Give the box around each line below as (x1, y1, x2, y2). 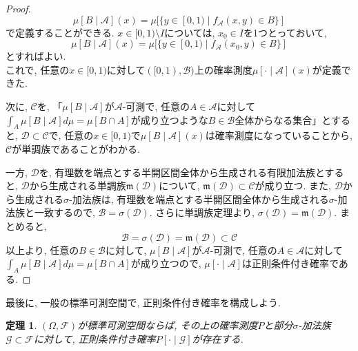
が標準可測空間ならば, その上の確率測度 (77, 318, 258, 332)
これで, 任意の (6, 62, 70, 76)
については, (164, 25, 215, 39)
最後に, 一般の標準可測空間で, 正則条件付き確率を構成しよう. (6, 295, 281, 309)
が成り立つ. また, (255, 178, 331, 193)
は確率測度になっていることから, (205, 128, 352, 142)
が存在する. (192, 331, 243, 345)
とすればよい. (6, 49, 66, 63)
